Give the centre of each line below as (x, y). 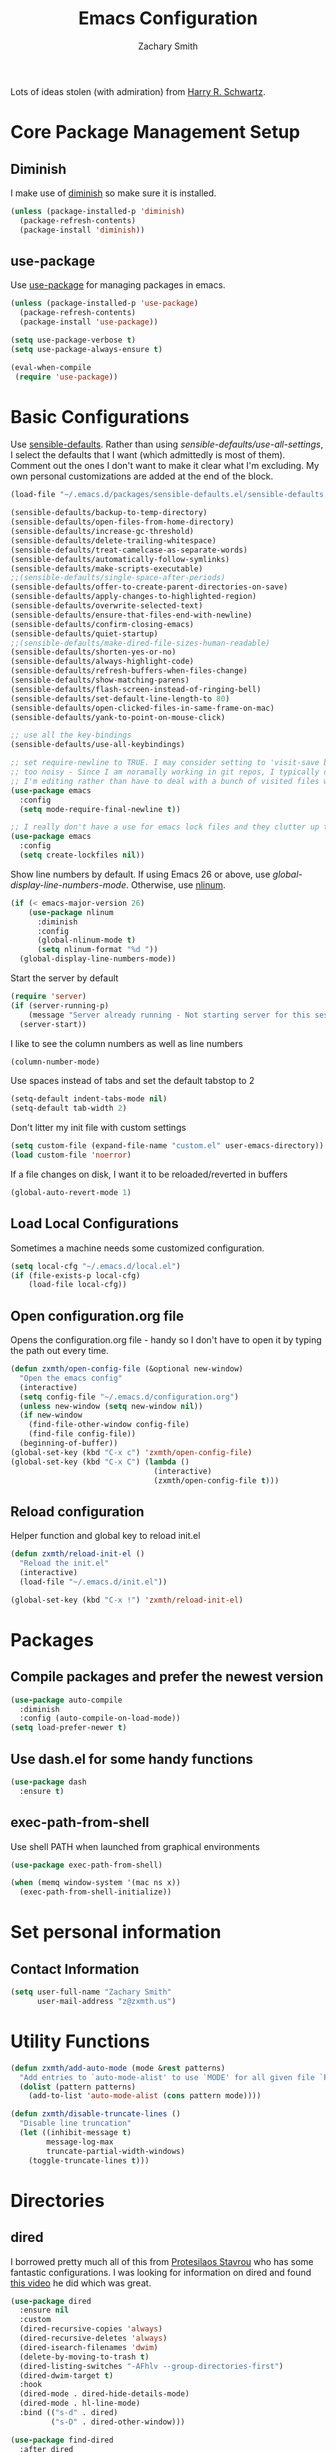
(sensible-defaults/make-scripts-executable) (106, 568)
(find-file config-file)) (82, 1434)
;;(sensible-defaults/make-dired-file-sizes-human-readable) (140, 643)
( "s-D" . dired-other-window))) (118, 2422)
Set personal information (116, 1932)
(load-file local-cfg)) (78, 1285)
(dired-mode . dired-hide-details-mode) (104, 2394)
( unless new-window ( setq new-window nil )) (111, 1406)
